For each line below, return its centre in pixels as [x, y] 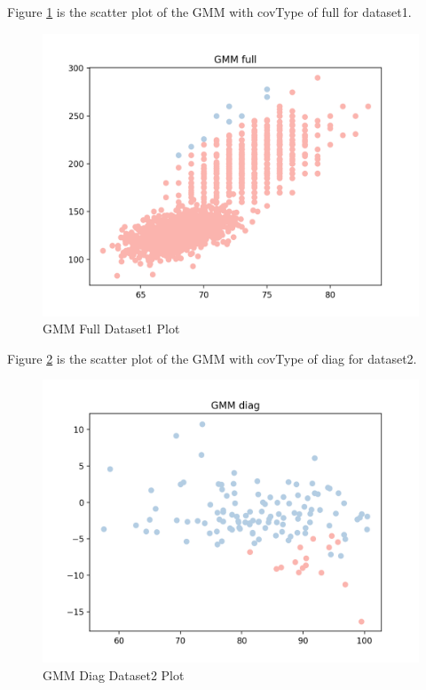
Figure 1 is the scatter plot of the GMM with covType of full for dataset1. [209, 12]
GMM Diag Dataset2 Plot [114, 674]
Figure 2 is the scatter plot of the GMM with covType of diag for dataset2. [212, 358]
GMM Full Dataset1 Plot [111, 329]
